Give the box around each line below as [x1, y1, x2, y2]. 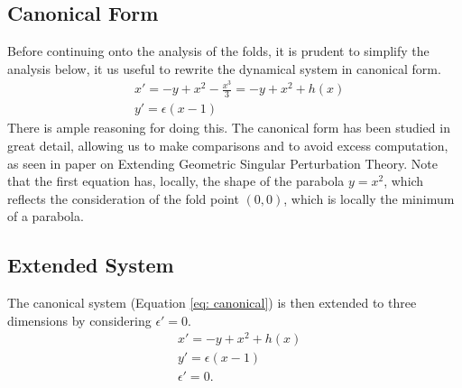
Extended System [7, 251, 174, 279]
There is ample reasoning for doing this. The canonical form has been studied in [7, 118, 450, 137]
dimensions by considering [7, 310, 152, 329]
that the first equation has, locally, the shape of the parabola [7, 171, 345, 190]
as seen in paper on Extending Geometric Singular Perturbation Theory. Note [7, 153, 438, 172]
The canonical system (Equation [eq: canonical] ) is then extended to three [7, 293, 417, 312]
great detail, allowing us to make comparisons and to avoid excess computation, [7, 135, 448, 154]
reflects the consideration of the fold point [7, 189, 239, 208]
